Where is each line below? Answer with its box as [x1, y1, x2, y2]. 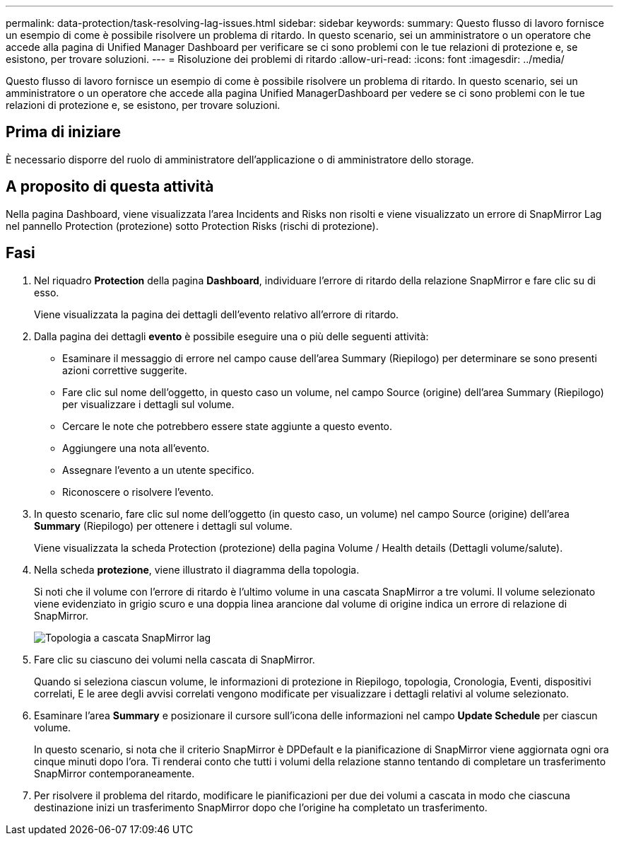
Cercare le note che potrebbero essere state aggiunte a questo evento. [62, 419, 393, 432]
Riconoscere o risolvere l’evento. [62, 485, 214, 498]
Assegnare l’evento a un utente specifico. [62, 463, 254, 476]
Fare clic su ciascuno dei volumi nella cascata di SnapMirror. [34, 653, 315, 666]
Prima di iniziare [6, 123, 122, 141]
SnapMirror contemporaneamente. [34, 767, 195, 779]
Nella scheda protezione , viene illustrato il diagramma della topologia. [34, 563, 360, 576]
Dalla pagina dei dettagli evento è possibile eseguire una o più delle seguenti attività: [34, 330, 429, 342]
